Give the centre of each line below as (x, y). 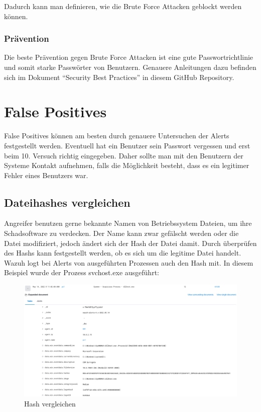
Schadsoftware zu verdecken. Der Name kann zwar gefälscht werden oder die (121, 233)
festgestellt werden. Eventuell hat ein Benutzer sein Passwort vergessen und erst (127, 145)
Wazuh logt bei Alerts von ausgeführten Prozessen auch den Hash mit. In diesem (129, 262)
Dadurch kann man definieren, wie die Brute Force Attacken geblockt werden (123, 6)
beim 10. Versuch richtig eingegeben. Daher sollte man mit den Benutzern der (124, 155)
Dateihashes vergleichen (67, 202)
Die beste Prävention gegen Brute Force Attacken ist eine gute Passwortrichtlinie (129, 57)
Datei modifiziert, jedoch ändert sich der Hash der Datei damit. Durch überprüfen (130, 243)
